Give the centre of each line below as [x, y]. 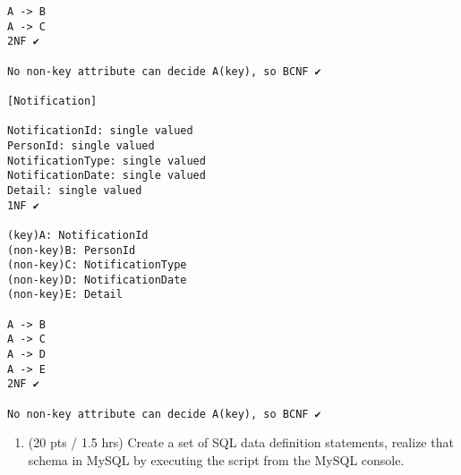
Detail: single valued [75, 190]
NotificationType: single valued [107, 161]
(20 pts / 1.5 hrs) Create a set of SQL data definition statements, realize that [241, 442]
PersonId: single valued [81, 145]
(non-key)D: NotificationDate [97, 280]
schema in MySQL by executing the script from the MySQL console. [216, 459]
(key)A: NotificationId [78, 235]
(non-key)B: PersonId [72, 250]
